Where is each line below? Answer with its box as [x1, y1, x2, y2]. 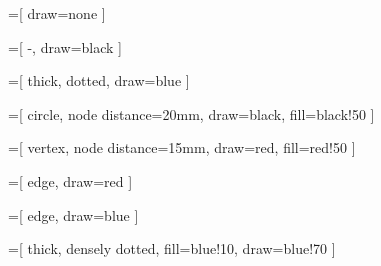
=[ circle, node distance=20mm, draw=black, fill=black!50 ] [8, 103, 375, 124]
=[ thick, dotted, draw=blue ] [8, 70, 190, 91]
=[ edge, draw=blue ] [8, 204, 139, 225]
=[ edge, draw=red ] [8, 170, 133, 191]
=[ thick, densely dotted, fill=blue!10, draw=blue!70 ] [8, 238, 336, 259]
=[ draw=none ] [8, 3, 106, 23]
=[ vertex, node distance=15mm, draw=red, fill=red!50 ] [8, 137, 356, 158]
